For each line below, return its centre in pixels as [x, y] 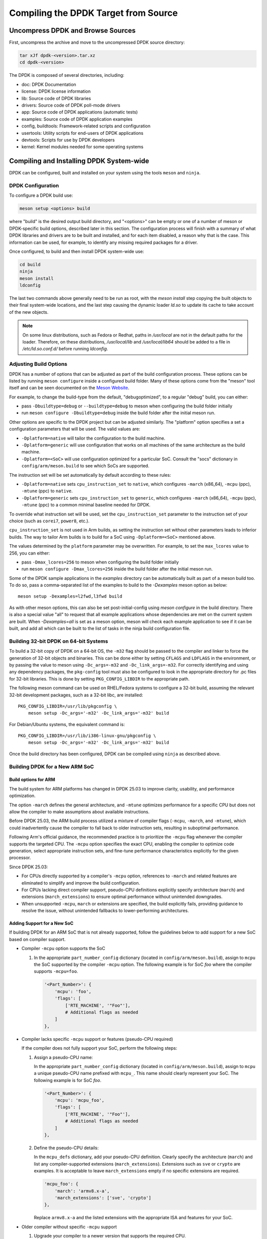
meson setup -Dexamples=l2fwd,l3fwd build [70, 596]
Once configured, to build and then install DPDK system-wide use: [77, 251]
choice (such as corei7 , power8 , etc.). [49, 521]
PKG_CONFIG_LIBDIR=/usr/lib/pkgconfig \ [67, 706]
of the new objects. [29, 312]
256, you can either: [30, 553]
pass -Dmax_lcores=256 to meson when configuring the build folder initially [100, 562]
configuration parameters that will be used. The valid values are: [75, 429]
